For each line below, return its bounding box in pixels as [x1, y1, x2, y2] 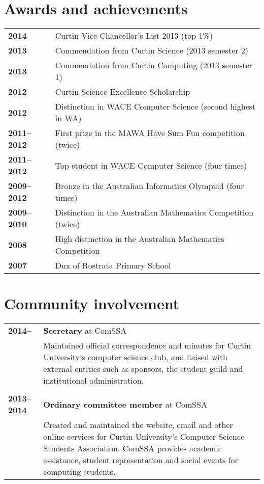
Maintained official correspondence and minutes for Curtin [43, 339, 251, 352]
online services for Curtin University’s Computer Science [43, 431, 245, 443]
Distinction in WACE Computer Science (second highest [55, 100, 256, 113]
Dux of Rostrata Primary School [55, 259, 171, 272]
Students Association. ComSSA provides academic [43, 442, 222, 454]
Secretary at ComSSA [43, 325, 127, 337]
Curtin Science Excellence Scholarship [55, 86, 190, 98]
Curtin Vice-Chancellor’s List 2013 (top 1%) [55, 30, 213, 42]
